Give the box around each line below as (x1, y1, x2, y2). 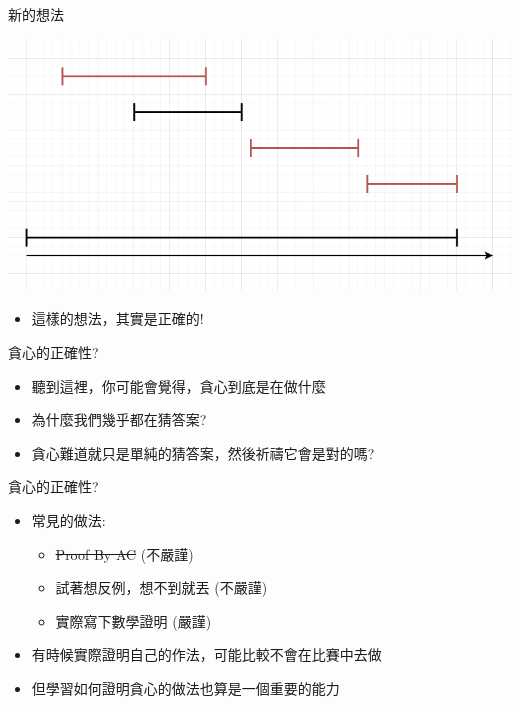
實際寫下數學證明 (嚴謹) (55, 610, 212, 631)
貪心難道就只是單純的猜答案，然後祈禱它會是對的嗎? (31, 442, 375, 463)
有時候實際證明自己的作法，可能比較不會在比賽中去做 (31, 644, 382, 665)
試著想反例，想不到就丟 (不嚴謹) (55, 577, 268, 598)
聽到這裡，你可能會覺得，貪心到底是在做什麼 (31, 375, 326, 396)
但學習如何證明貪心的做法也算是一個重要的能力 (31, 678, 340, 699)
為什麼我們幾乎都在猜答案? (31, 409, 207, 430)
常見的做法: (31, 510, 106, 531)
